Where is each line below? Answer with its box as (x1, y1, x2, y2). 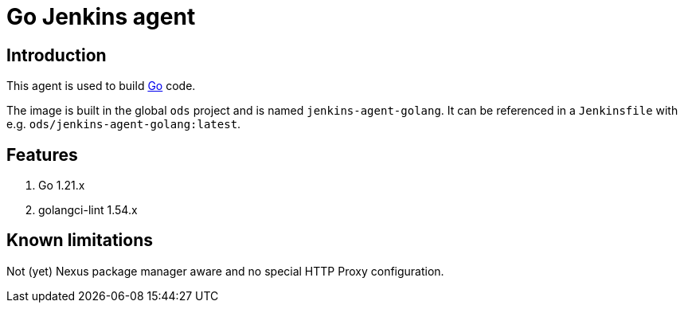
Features (6, 144, 78, 165)
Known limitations (6, 230, 153, 251)
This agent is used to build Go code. (6, 79, 196, 93)
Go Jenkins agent (6, 3, 196, 30)
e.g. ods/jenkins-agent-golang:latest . (6, 117, 241, 131)
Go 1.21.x (38, 178, 85, 193)
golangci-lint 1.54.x (38, 203, 138, 217)
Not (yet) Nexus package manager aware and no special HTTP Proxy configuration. (6, 264, 444, 278)
